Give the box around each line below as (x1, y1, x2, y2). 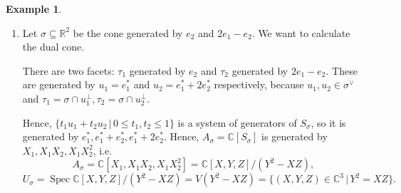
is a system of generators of (177, 115, 297, 130)
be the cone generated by (73, 25, 183, 40)
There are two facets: (22, 63, 115, 78)
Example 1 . (6, 1, 62, 16)
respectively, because (214, 77, 304, 92)
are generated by (22, 77, 95, 92)
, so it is (311, 115, 346, 130)
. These (326, 63, 358, 78)
